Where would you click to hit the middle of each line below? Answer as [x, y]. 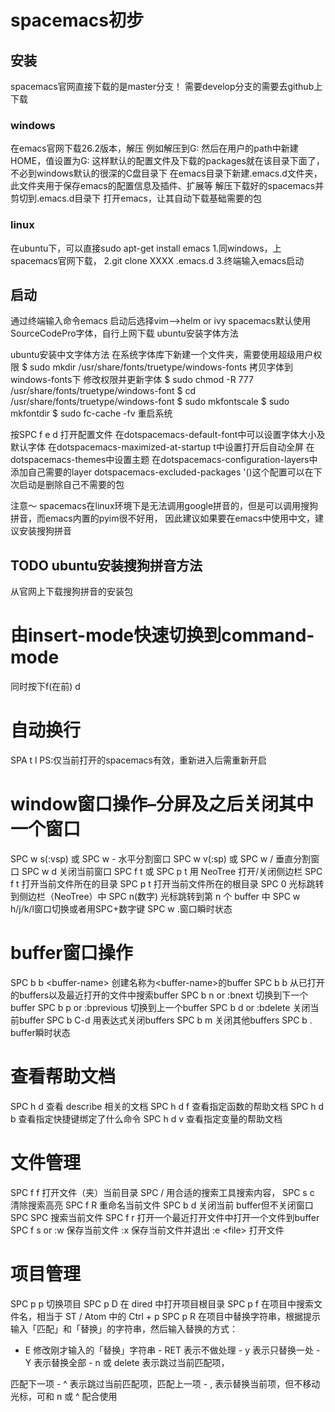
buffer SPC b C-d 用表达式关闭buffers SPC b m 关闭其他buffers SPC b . [165, 1020]
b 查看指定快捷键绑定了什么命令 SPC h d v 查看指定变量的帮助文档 [146, 1118]
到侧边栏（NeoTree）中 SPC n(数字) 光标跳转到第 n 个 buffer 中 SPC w [155, 897]
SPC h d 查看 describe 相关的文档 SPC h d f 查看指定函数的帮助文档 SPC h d [167, 1106]
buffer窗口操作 [71, 953]
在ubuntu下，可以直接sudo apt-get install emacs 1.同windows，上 [146, 248]
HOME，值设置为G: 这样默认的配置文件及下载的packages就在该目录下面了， [167, 161]
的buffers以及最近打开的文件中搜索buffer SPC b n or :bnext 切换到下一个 [159, 995]
